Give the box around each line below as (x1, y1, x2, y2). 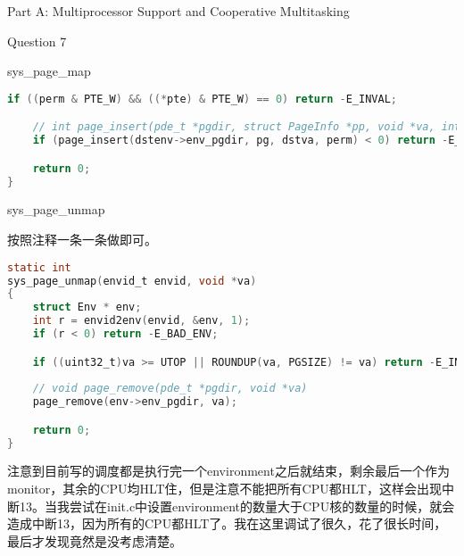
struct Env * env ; (32, 301, 142, 314)
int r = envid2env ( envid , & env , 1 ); (32, 314, 251, 328)
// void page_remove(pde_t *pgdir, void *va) (32, 382, 308, 395)
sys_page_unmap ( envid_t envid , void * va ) (7, 274, 257, 287)
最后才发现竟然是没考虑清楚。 (7, 531, 182, 550)
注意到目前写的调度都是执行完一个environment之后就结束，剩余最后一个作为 (7, 461, 450, 480)
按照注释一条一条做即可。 (7, 230, 157, 249)
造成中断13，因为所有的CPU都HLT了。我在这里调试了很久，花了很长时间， (7, 514, 447, 533)
